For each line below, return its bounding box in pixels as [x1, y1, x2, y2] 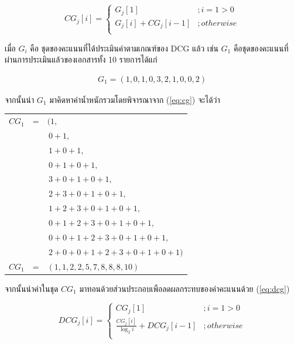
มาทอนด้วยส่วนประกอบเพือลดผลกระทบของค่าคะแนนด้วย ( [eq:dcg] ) [79, 282, 290, 294]
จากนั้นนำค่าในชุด [5, 282, 59, 294]
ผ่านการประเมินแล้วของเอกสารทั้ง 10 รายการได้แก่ [5, 53, 158, 66]
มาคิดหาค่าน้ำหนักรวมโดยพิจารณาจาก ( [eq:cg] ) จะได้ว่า [49, 93, 220, 105]
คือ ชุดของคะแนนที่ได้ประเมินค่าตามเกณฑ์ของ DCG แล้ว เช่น [30, 42, 218, 54]
